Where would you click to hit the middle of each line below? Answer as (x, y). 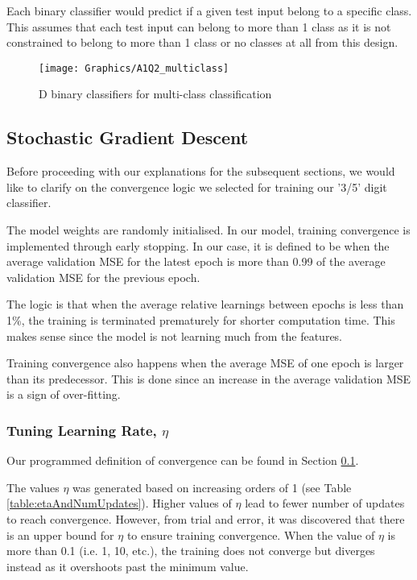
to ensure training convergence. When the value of (251, 534)
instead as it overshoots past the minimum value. (128, 566)
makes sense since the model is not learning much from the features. (175, 336)
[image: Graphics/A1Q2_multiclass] (134, 68)
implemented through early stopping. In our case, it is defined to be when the (198, 245)
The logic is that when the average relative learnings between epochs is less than (205, 304)
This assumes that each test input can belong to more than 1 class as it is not (199, 26)
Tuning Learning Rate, (82, 430)
